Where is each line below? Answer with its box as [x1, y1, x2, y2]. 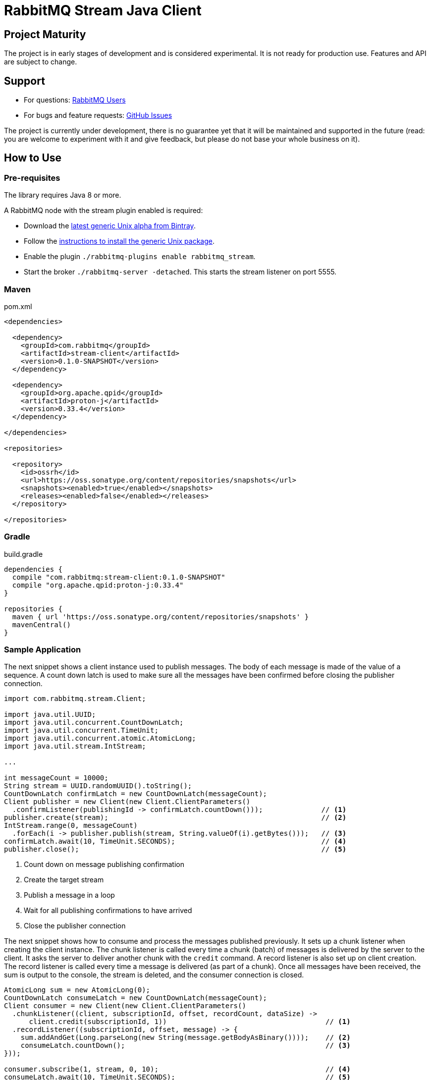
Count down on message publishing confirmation [24, 860, 184, 869]
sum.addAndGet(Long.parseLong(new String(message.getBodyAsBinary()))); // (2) [20, 1033, 351, 1042]
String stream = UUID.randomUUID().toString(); [4, 782, 192, 790]
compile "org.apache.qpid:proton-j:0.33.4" [12, 581, 184, 589]
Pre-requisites [4, 172, 60, 183]
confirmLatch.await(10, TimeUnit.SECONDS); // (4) [4, 837, 347, 846]
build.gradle [4, 549, 43, 558]
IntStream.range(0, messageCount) [4, 821, 138, 830]
